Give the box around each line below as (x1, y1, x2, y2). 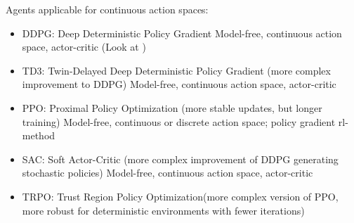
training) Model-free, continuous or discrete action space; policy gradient (22, 114, 336, 129)
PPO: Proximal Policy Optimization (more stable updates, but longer (22, 100, 322, 115)
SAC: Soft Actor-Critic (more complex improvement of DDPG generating (22, 151, 339, 166)
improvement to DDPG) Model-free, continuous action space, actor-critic (22, 77, 336, 91)
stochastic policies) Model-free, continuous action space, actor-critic (22, 165, 313, 180)
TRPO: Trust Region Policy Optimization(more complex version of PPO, (22, 189, 339, 203)
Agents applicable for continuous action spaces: (6, 2, 209, 16)
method (22, 128, 55, 143)
